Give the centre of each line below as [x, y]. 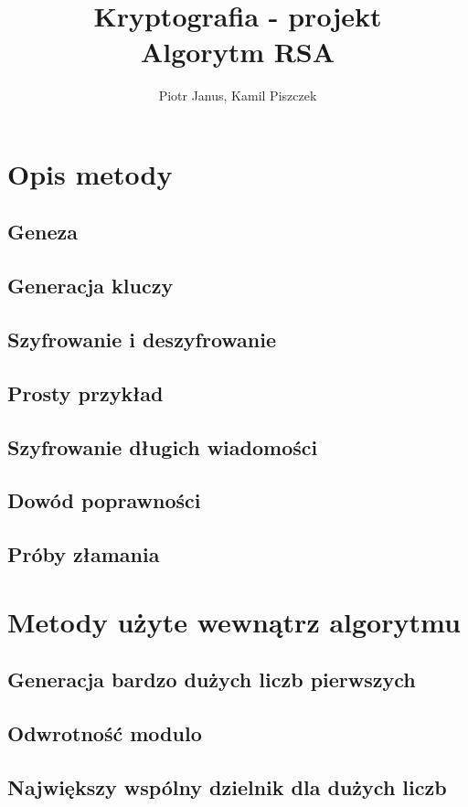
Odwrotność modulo [105, 733]
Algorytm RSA [238, 52]
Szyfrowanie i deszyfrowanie [142, 340]
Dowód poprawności [104, 500]
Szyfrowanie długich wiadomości [163, 446]
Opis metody [90, 173]
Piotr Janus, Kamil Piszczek [238, 96]
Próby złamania [84, 554]
